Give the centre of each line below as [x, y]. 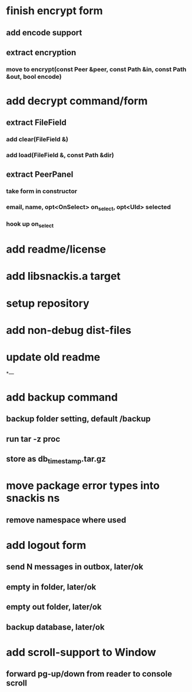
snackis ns [33, 498]
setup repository [48, 303]
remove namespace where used [66, 520]
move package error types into [83, 486]
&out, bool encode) [34, 77]
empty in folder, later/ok [51, 587]
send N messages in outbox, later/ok [75, 567]
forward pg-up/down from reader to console [89, 674]
